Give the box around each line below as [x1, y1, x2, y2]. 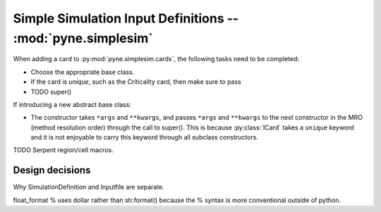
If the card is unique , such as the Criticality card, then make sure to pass [30, 77, 241, 86]
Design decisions [13, 164, 91, 176]
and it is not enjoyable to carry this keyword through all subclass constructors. [30, 133, 259, 142]
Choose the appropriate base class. [30, 68, 135, 76]
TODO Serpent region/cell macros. [13, 146, 114, 154]
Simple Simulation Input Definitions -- [13, 11, 239, 26]
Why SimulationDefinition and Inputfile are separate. [13, 183, 165, 192]
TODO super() [30, 87, 72, 96]
